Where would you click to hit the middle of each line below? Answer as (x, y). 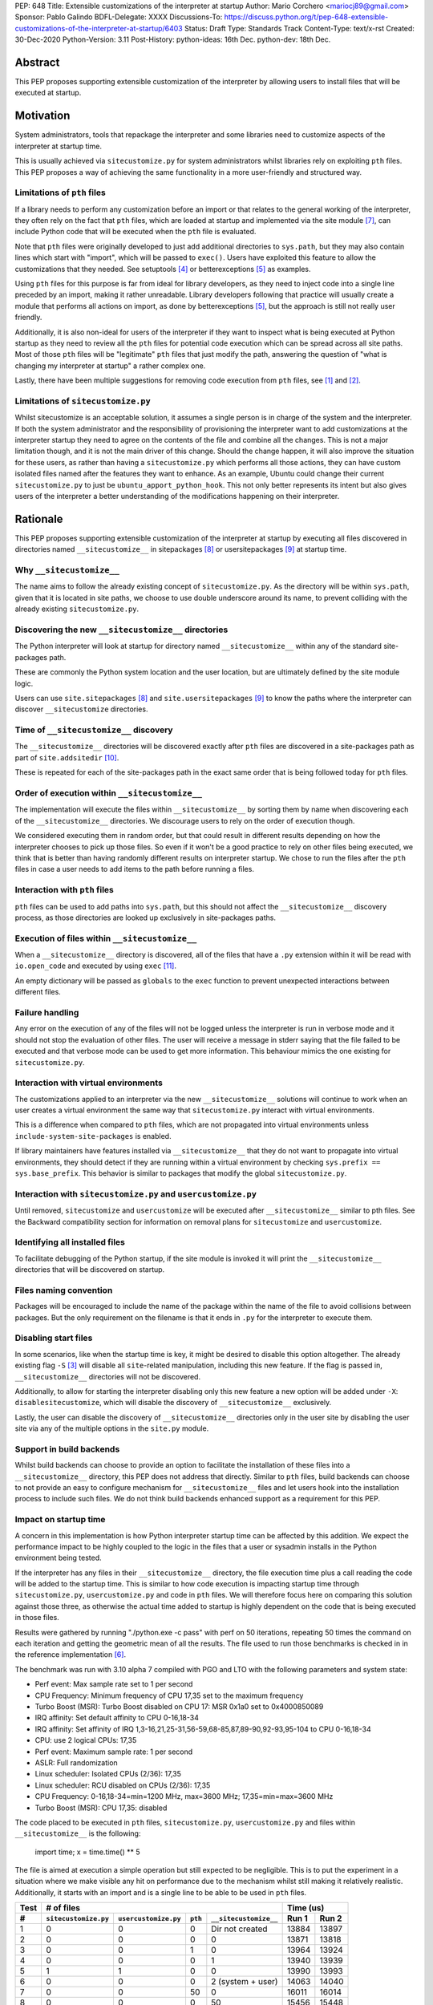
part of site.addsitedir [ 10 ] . (67, 757)
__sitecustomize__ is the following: (78, 1833)
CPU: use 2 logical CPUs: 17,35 (86, 1740)
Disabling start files (54, 1338)
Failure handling (47, 1012)
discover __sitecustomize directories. (81, 709)
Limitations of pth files (60, 192)
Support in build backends (67, 1449)
